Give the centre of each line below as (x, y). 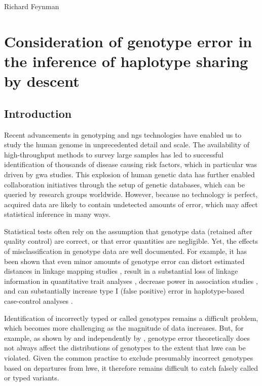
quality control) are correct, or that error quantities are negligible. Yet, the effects (131, 241)
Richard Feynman (32, 6)
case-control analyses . (39, 301)
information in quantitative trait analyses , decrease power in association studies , (131, 281)
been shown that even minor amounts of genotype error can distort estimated (124, 261)
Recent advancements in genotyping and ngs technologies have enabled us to (123, 134)
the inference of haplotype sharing (126, 61)
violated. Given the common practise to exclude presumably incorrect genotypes (129, 358)
